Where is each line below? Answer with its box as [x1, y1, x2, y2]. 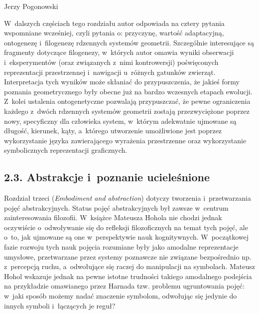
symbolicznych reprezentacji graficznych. [4, 145, 128, 155]
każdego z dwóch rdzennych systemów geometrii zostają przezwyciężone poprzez [4, 105, 250, 116]
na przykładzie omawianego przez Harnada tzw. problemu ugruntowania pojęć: [4, 281, 245, 291]
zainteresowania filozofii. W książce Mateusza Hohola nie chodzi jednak [4, 212, 222, 223]
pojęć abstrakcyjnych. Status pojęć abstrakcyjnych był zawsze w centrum [4, 202, 229, 213]
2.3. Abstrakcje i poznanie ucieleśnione [4, 169, 210, 185]
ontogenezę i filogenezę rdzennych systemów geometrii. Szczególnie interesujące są [4, 37, 254, 47]
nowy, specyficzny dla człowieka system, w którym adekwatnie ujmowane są [4, 115, 237, 126]
